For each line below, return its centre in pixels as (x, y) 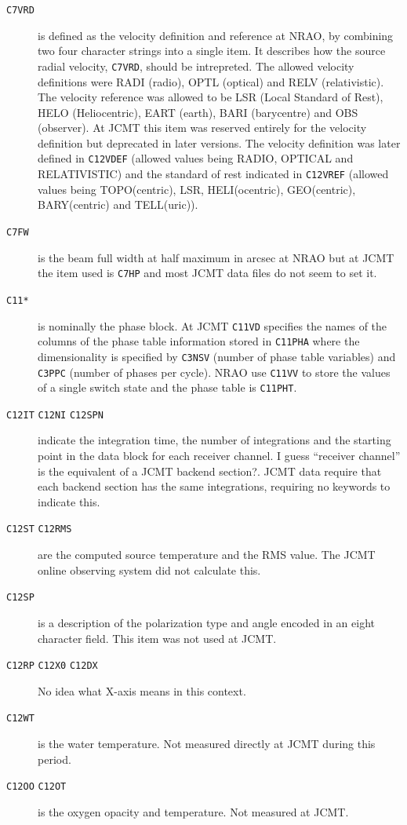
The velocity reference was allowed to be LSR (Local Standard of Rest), (211, 97)
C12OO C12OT (36, 787)
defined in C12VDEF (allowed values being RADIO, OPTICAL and (196, 158)
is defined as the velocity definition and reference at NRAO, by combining (216, 35)
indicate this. (69, 501)
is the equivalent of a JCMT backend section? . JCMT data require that (210, 471)
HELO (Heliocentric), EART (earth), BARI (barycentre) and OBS (198, 112)
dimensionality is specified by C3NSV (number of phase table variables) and (217, 356)
